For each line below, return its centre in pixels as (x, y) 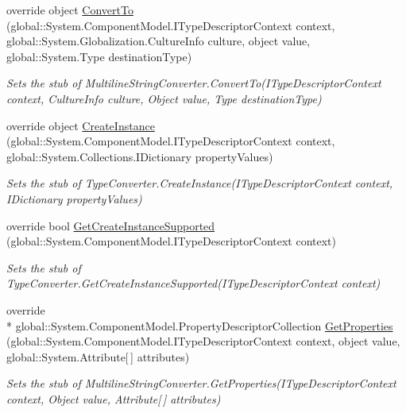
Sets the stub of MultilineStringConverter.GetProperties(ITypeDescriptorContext (201, 383)
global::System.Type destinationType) (99, 56)
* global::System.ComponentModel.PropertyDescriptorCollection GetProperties (200, 325)
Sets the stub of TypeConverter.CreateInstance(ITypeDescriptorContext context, (200, 183)
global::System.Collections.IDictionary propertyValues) (140, 156)
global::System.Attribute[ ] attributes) (98, 356)
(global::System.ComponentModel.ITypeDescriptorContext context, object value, (203, 341)
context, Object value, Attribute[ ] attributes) (114, 398)
